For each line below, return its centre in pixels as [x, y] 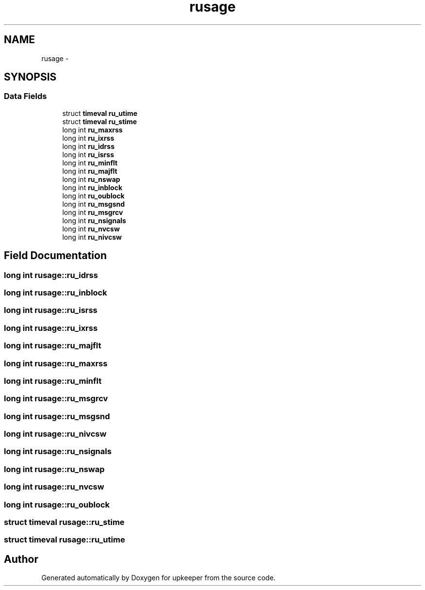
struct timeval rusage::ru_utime [65, 540]
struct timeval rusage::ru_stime [64, 522]
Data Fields [25, 96]
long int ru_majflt [90, 171]
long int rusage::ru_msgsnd [57, 416]
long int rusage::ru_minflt [53, 381]
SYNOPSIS [30, 77]
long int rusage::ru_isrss [51, 310]
